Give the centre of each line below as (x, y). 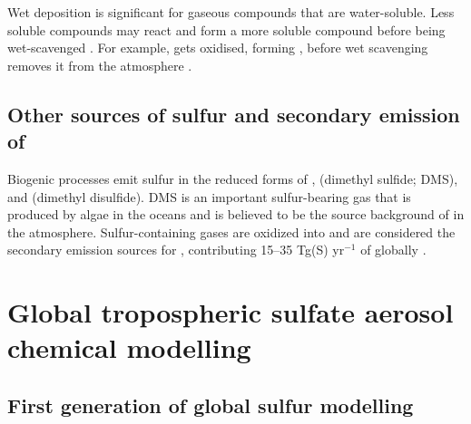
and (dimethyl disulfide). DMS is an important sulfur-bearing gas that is (209, 196)
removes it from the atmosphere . (100, 65)
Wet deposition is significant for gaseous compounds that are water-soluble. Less (231, 12)
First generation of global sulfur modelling (211, 405)
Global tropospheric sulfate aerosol (231, 312)
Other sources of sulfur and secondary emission (234, 114)
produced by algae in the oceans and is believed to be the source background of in (236, 214)
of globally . (393, 250)
